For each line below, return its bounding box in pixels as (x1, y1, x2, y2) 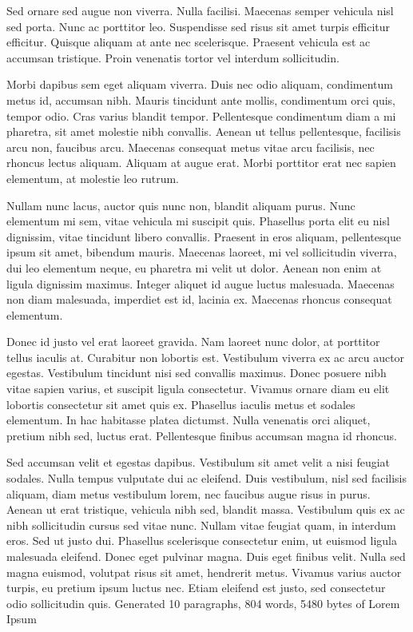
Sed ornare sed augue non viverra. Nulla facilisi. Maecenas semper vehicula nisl (6, 2, 394, 18)
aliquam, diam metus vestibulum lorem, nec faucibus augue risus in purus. (6, 485, 371, 502)
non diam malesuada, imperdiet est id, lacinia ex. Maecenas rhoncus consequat (6, 291, 392, 308)
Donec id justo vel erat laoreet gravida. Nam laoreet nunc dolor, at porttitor (6, 333, 380, 350)
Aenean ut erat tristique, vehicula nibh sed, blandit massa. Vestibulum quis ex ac (6, 501, 405, 518)
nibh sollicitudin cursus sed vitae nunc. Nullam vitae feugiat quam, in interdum (6, 516, 396, 533)
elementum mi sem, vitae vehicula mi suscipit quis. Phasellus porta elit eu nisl (6, 213, 390, 229)
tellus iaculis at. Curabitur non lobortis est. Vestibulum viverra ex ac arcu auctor (6, 348, 405, 365)
